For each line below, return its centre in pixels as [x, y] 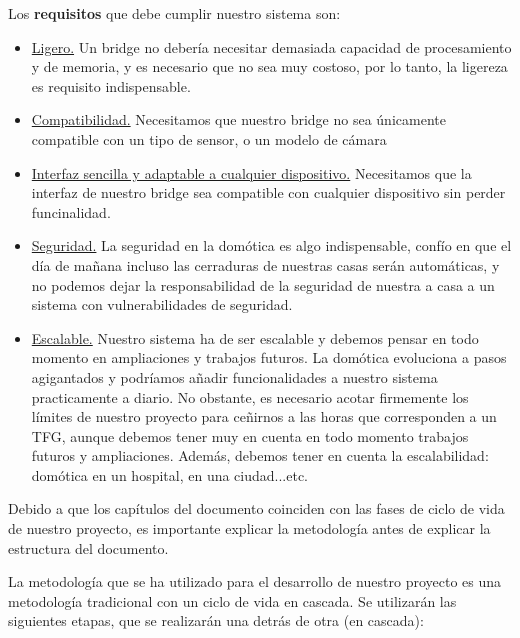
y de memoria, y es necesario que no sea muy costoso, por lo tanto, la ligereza [269, 66]
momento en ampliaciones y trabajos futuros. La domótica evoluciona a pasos [269, 357]
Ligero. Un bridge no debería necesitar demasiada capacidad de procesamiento [271, 46]
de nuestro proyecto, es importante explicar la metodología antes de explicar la [249, 528]
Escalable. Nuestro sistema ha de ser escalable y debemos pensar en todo [255, 337]
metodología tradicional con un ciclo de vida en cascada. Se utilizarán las [232, 600]
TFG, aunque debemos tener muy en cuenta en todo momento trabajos [250, 435]
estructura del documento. [88, 547]
